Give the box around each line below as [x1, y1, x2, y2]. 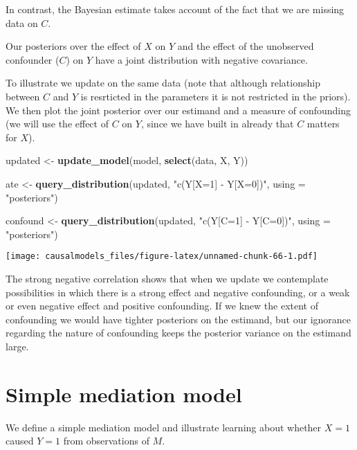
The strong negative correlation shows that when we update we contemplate [6, 271, 329, 285]
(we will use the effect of [6, 116, 109, 131]
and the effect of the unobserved [177, 39, 314, 53]
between [6, 89, 40, 103]
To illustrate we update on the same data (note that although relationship [6, 75, 320, 90]
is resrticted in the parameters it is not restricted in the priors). [80, 89, 351, 103]
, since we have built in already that [140, 116, 294, 131]
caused [6, 433, 34, 448]
